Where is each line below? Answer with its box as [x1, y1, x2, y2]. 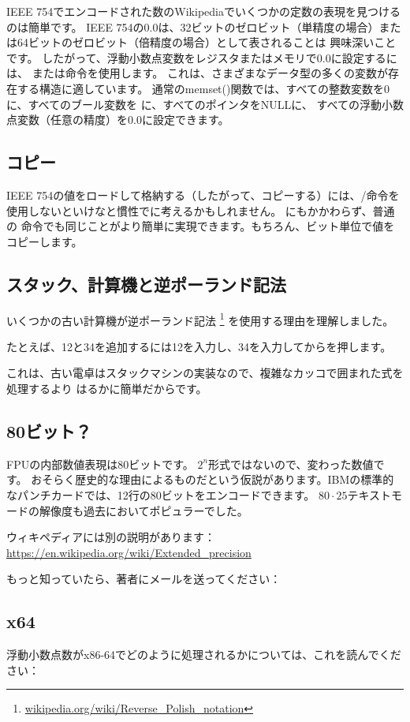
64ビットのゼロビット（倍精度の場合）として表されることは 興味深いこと [17, 34, 397, 51]
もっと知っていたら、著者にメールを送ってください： [6, 570, 281, 587]
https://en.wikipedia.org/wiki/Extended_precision [6, 544, 252, 560]
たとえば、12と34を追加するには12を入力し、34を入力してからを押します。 [6, 338, 392, 354]
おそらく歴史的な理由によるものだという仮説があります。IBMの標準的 [31, 471, 394, 488]
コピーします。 [6, 233, 83, 249]
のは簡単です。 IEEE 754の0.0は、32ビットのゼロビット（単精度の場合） [6, 18, 379, 35]
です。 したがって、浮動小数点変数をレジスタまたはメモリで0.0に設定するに [6, 49, 397, 65]
